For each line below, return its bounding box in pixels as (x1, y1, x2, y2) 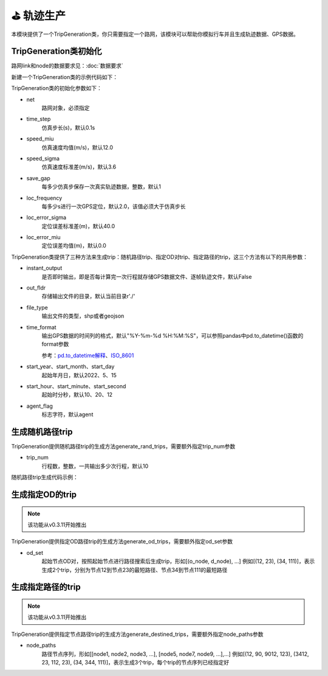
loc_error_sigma (26, 214, 67, 221)
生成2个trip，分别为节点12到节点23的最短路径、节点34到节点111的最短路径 (41, 566, 228, 573)
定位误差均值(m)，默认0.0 (41, 242, 106, 249)
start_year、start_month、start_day (26, 363, 115, 371)
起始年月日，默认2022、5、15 (41, 371, 117, 378)
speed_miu (26, 135, 54, 142)
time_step (26, 116, 51, 123)
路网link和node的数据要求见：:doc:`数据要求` (11, 62, 124, 69)
